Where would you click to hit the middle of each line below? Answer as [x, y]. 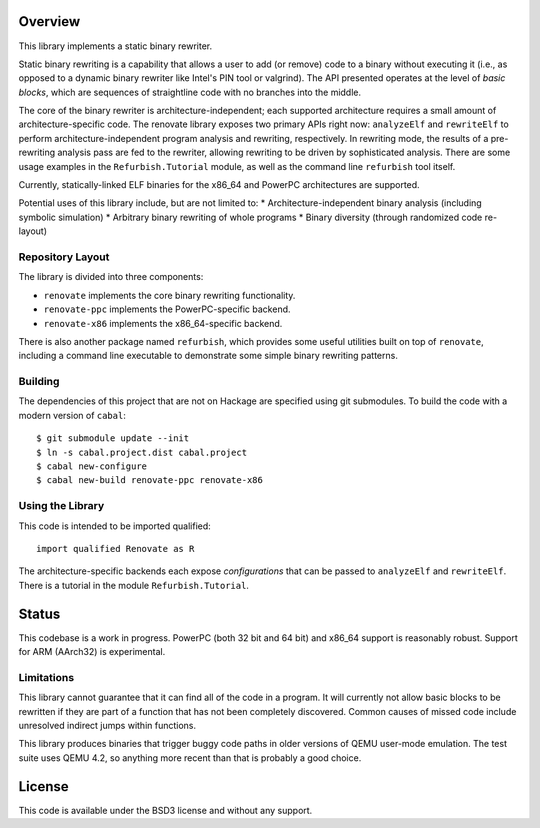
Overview [49, 21]
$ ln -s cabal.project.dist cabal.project [142, 452]
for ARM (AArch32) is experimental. [92, 651]
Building [39, 382]
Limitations [46, 677]
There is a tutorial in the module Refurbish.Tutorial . [134, 585]
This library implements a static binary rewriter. [115, 46]
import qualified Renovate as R [115, 548]
